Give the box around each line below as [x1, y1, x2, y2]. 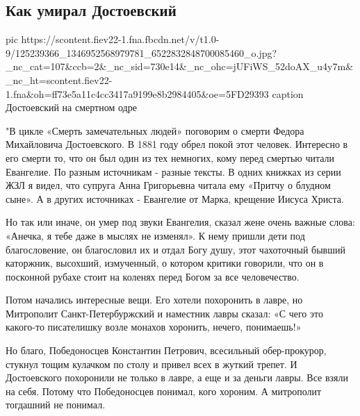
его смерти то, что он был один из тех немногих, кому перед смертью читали [6, 150, 335, 165]
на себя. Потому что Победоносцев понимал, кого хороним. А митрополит [6, 383, 322, 398]
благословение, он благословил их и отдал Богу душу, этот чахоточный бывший [6, 242, 345, 256]
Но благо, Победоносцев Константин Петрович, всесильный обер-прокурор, [6, 343, 327, 358]
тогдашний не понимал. [6, 397, 106, 412]
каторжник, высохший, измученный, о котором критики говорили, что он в [6, 256, 324, 270]
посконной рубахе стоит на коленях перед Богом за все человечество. [6, 269, 300, 283]
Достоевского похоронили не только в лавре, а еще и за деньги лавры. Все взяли [6, 370, 348, 385]
